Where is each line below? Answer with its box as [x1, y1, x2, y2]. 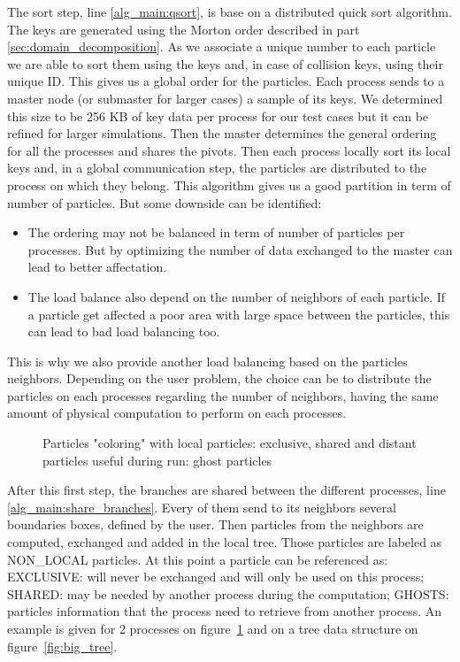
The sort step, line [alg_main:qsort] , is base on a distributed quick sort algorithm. [7, 3, 452, 20]
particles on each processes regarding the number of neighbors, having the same [7, 386, 439, 404]
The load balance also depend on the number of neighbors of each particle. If [27, 287, 446, 305]
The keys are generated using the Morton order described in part [7, 19, 360, 38]
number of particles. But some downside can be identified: [7, 193, 322, 212]
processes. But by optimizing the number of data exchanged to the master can [27, 240, 453, 258]
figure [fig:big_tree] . [7, 636, 118, 655]
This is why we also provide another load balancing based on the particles [7, 351, 408, 370]
